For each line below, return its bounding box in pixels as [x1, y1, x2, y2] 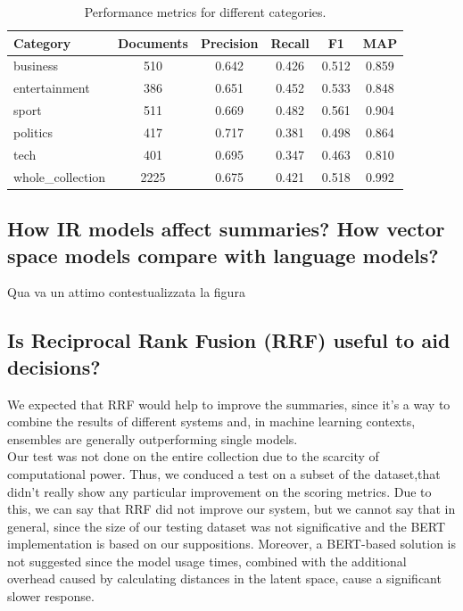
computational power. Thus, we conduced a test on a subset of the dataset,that [7, 464, 441, 483]
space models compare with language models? [7, 241, 439, 268]
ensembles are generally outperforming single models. [7, 429, 298, 448]
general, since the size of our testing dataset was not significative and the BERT [7, 516, 446, 535]
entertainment [13, 78, 90, 97]
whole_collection [13, 167, 106, 186]
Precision [200, 33, 259, 52]
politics [13, 122, 54, 141]
